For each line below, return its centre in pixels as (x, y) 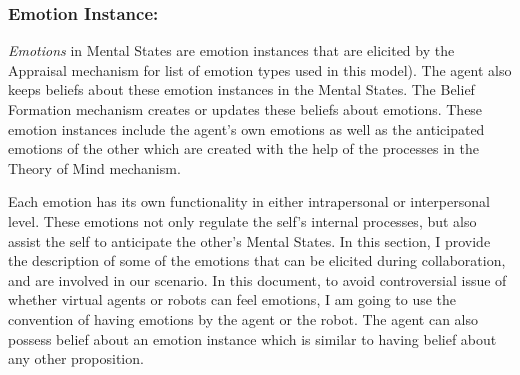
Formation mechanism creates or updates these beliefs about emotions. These (245, 109)
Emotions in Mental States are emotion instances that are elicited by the (231, 50)
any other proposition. (76, 358)
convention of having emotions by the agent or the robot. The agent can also (243, 318)
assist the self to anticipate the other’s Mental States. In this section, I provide (249, 240)
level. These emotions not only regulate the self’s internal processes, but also (242, 220)
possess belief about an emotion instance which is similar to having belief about (252, 338)
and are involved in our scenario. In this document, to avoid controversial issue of (257, 279)
